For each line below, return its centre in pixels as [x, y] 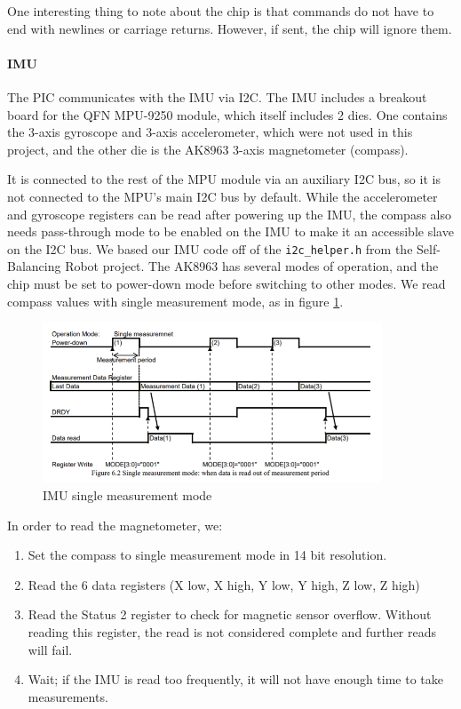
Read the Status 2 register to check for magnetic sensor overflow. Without [230, 614]
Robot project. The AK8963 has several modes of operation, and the [252, 266]
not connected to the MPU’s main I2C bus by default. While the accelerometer [223, 196]
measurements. [68, 696]
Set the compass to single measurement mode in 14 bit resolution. [207, 555]
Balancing [34, 266]
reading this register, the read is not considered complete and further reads [232, 632]
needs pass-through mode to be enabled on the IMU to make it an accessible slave [230, 231]
